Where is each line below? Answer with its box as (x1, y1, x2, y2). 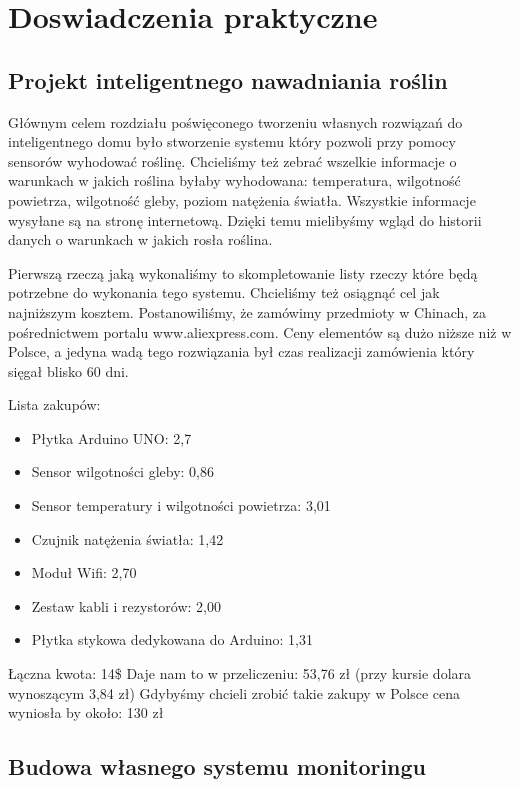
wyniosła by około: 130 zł (8, 702, 164, 723)
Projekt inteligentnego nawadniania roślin (8, 64, 448, 95)
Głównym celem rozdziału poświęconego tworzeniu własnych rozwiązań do (8, 111, 463, 132)
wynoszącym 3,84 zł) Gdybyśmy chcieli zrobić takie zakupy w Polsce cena (8, 682, 461, 703)
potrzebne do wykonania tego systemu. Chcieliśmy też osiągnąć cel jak (8, 282, 440, 303)
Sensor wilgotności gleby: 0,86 (31, 461, 214, 482)
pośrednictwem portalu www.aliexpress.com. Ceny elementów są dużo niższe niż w (8, 321, 512, 342)
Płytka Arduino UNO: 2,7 (31, 427, 192, 448)
